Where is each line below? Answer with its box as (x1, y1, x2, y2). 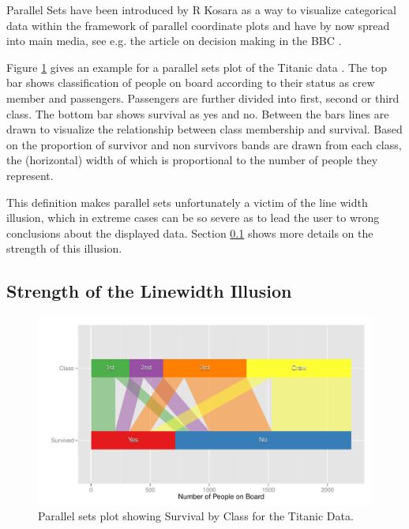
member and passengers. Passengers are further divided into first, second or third (6, 89, 400, 106)
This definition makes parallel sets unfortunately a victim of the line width (6, 193, 368, 210)
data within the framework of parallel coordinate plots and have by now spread (6, 17, 390, 33)
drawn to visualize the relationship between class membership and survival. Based (6, 121, 403, 137)
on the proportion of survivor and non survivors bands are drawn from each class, (6, 136, 402, 152)
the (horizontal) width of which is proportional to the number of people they (6, 152, 378, 168)
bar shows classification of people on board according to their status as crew (6, 74, 375, 91)
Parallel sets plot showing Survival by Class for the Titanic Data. (38, 508, 354, 524)
